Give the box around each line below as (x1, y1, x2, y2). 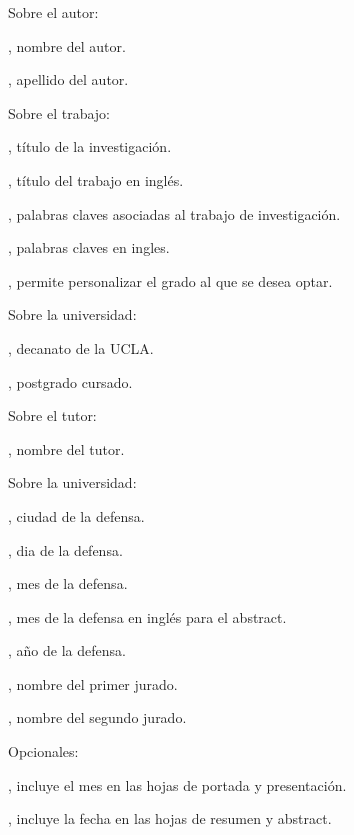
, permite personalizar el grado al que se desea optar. (8, 270, 333, 291)
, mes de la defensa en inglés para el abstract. (8, 606, 287, 627)
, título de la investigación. (8, 136, 172, 157)
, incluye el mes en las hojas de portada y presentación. (8, 774, 347, 795)
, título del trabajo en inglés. (8, 169, 184, 190)
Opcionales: (8, 741, 79, 762)
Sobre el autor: (8, 2, 99, 22)
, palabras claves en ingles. (8, 237, 170, 258)
